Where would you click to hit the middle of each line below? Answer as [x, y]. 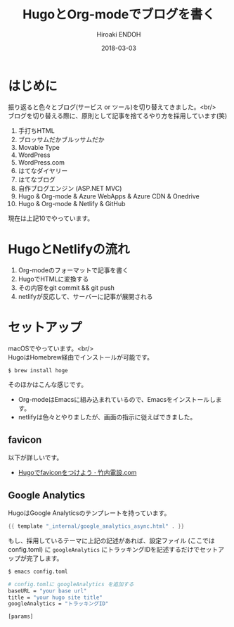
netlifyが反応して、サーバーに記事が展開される [85, 296]
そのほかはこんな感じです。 [48, 385]
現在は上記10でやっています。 [51, 218]
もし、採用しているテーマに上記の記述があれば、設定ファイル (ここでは [111, 540]
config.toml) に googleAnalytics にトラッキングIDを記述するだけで [104, 549]
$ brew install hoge [38, 370]
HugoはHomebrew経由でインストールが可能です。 [81, 357]
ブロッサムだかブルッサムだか [61, 139]
